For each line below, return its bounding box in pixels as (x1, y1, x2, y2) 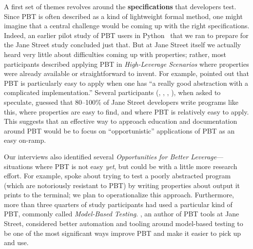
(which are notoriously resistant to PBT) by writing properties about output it (4, 180, 240, 190)
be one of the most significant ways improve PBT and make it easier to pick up (4, 228, 241, 238)
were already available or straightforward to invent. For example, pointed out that (4, 68, 250, 78)
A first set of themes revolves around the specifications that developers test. (4, 1, 236, 11)
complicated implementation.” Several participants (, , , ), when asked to (4, 87, 221, 97)
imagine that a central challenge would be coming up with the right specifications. (4, 20, 250, 31)
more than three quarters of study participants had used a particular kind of (4, 199, 233, 209)
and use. (4, 237, 29, 248)
